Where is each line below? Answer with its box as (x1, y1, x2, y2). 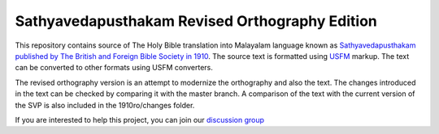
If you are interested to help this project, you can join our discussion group (15, 115, 264, 124)
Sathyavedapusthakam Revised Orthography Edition (15, 12, 377, 30)
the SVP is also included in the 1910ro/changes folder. (15, 100, 195, 110)
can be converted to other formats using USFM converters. (15, 63, 213, 73)
